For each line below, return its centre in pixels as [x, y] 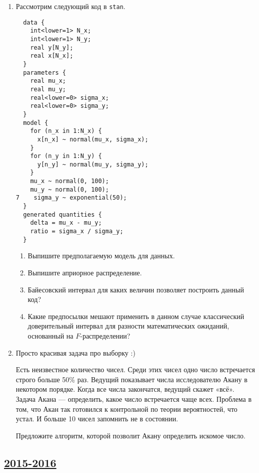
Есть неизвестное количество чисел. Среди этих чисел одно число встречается [135, 369]
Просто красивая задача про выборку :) [75, 352]
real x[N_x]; [52, 56]
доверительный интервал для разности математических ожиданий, [128, 326]
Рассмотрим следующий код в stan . [70, 6]
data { [34, 22]
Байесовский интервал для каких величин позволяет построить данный [136, 289]
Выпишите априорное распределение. [85, 272]
